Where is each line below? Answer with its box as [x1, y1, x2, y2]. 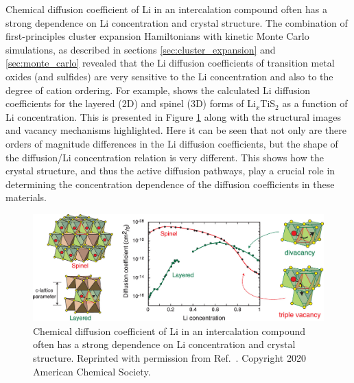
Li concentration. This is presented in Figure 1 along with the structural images [5, 109, 342, 124]
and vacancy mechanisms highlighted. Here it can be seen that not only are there [5, 123, 346, 137]
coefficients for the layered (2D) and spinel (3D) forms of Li [5, 96, 256, 111]
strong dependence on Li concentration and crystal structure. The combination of [5, 15, 348, 30]
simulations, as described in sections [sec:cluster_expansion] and [5, 42, 276, 56]
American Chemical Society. [33, 364, 151, 378]
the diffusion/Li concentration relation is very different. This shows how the [5, 150, 324, 164]
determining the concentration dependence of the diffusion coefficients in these [5, 176, 335, 191]
